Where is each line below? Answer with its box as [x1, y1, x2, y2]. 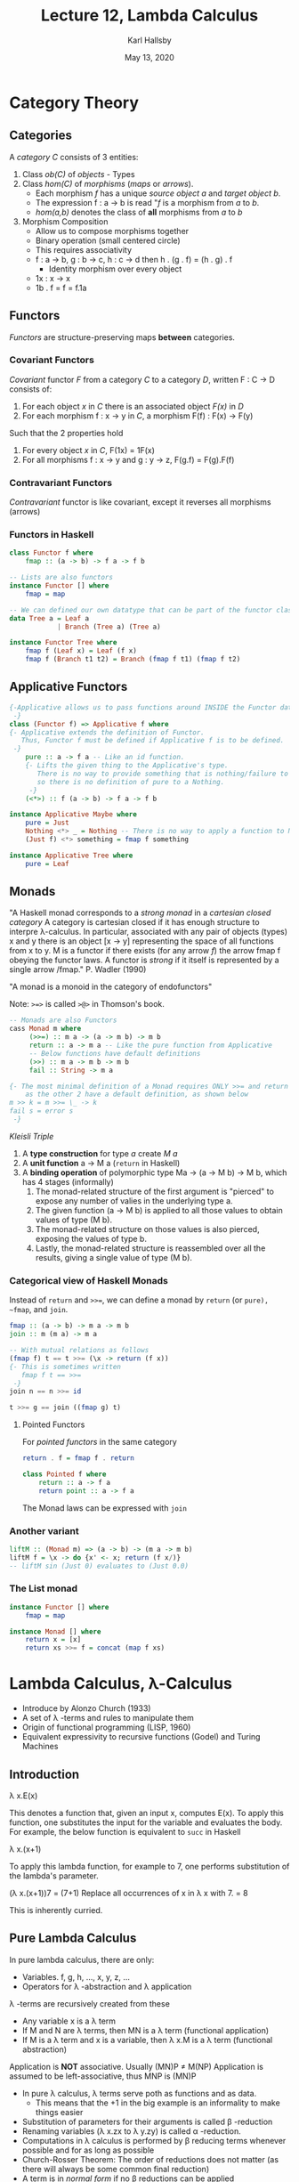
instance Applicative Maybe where [9, 810, 138, 819]
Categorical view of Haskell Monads [9, 1274, 169, 1286]
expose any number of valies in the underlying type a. [35, 1195, 233, 1206]
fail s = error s [9, 1107, 74, 1115]
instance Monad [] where [9, 1626, 101, 1636]
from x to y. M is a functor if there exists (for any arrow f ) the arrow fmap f [9, 945, 281, 956]
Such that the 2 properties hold [9, 427, 124, 438]
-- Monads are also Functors [9, 1016, 117, 1025]
